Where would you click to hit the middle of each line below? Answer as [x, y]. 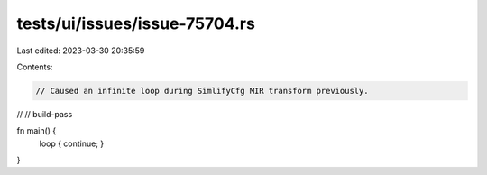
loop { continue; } [72, 143]
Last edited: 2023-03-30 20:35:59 [81, 51]
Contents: [35, 67]
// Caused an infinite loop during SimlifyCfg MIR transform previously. [202, 91]
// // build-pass [45, 114]
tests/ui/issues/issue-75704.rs [136, 23]
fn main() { [37, 131]
